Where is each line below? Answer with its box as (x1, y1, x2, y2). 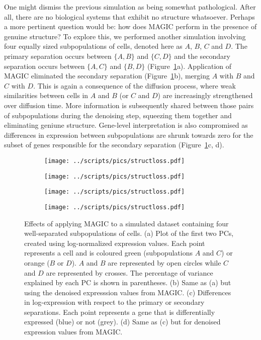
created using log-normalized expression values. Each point (24, 237, 205, 248)
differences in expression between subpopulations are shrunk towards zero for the (4, 129, 253, 140)
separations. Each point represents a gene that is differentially (24, 306, 215, 317)
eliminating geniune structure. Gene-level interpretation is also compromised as (4, 120, 248, 130)
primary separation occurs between (4, 50, 112, 61)
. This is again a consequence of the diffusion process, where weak (33, 80, 236, 91)
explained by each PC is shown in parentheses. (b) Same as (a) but (24, 277, 231, 288)
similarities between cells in (4, 90, 89, 101)
